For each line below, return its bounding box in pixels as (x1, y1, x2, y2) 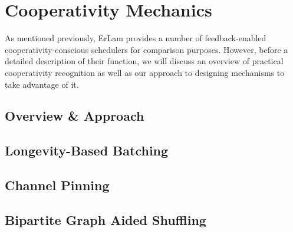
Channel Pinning (5, 176, 110, 194)
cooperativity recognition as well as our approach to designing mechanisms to (5, 66, 285, 78)
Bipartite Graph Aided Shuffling (5, 210, 206, 228)
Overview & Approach (5, 107, 144, 125)
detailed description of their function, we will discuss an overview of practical (5, 55, 284, 67)
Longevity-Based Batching (5, 141, 169, 160)
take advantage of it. (5, 78, 79, 90)
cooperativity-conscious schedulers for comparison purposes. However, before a (5, 43, 288, 55)
